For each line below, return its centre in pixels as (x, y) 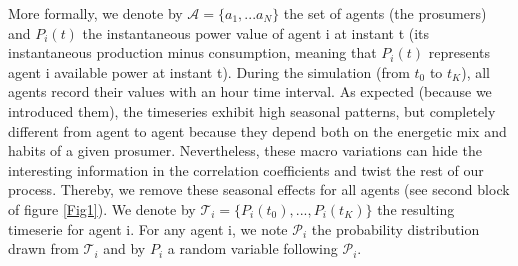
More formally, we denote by (95, 13)
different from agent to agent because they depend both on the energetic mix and (257, 130)
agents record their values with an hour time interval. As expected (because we (250, 91)
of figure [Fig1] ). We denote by (102, 208)
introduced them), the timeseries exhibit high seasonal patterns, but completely (252, 110)
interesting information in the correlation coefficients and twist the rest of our (246, 169)
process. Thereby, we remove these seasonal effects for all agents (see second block (259, 189)
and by (124, 248)
